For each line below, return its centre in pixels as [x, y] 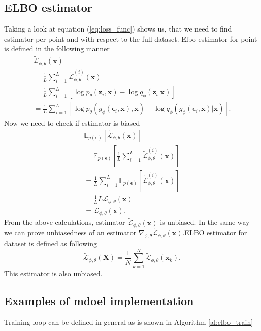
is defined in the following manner [57, 49]
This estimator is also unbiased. [53, 273]
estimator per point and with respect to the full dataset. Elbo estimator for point [131, 38]
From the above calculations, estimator [65, 222]
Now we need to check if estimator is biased [72, 123]
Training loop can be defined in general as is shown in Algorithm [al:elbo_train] [129, 322]
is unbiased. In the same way [205, 222]
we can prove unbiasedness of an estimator [70, 233]
